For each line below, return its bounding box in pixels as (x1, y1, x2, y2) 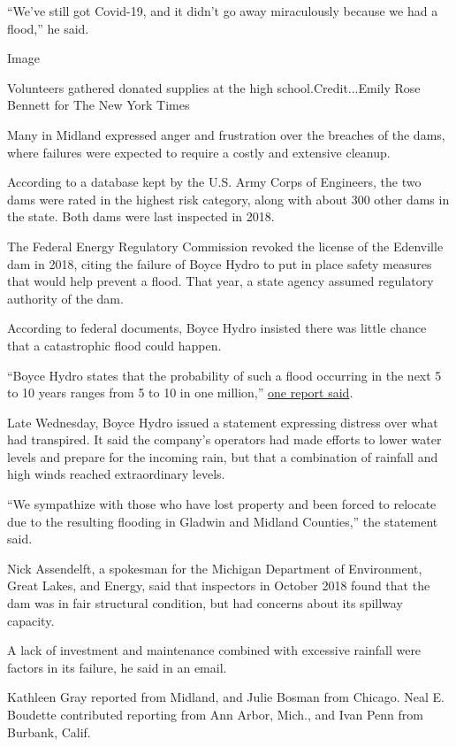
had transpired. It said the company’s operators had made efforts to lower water (7, 430, 442, 449)
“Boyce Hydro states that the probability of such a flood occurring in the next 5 (7, 366, 442, 384)
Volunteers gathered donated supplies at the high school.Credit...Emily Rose (7, 78, 421, 96)
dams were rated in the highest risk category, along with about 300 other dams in (7, 189, 450, 208)
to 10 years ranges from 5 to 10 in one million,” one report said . (7, 383, 353, 402)
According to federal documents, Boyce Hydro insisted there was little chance (7, 319, 427, 337)
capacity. (7, 611, 55, 629)
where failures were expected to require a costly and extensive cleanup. (7, 142, 391, 161)
